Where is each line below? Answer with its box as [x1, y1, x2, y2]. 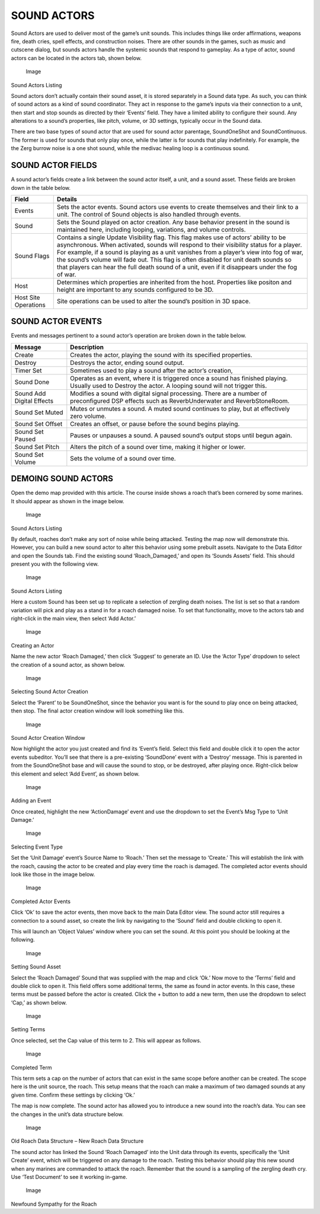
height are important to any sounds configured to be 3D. [56, 285, 214, 294]
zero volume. [70, 412, 107, 420]
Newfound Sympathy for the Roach [11, 1200, 97, 1207]
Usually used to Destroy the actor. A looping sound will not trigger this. [70, 382, 267, 390]
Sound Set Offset [14, 420, 63, 428]
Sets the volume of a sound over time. [70, 454, 176, 462]
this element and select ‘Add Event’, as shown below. [11, 770, 140, 777]
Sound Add [14, 389, 46, 398]
